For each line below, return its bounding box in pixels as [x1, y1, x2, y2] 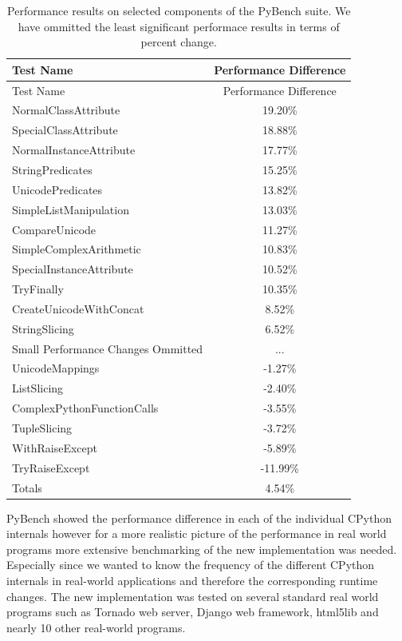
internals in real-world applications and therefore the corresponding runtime [6, 571, 378, 588]
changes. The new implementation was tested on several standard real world [6, 587, 379, 604]
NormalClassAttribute [12, 102, 120, 118]
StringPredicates [12, 161, 93, 177]
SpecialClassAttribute [12, 121, 118, 138]
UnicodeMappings [12, 360, 100, 376]
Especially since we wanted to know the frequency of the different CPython [6, 556, 375, 573]
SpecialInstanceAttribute [12, 261, 133, 277]
